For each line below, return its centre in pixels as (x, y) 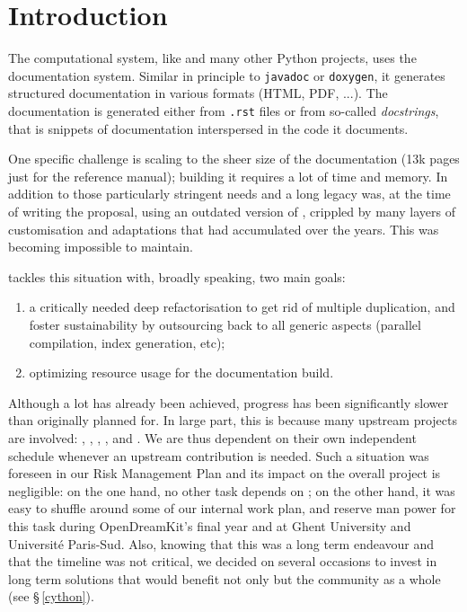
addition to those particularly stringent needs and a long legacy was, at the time (229, 194)
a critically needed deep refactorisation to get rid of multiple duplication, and (242, 307)
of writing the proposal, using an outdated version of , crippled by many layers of (232, 211)
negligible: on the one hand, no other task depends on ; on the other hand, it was (232, 490)
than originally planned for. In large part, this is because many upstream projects (233, 420)
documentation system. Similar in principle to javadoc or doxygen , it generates (227, 75)
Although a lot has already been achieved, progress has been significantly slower (229, 402)
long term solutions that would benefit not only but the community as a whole (225, 578)
